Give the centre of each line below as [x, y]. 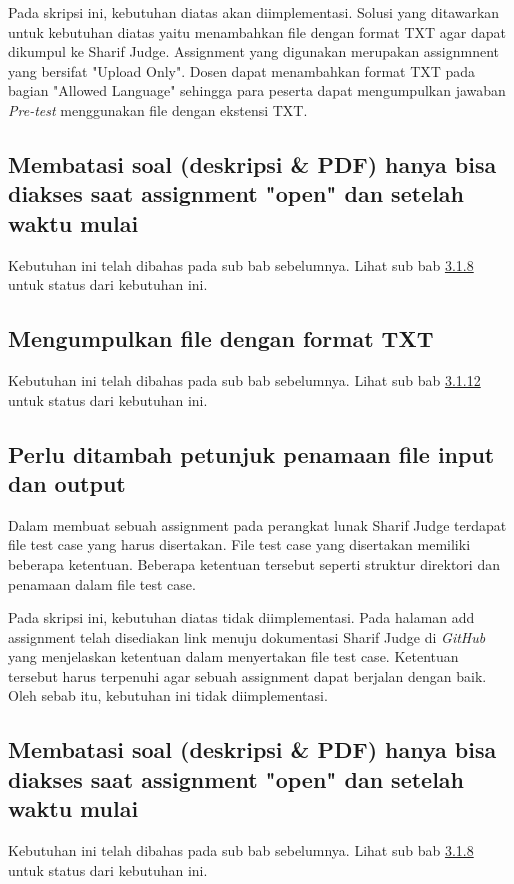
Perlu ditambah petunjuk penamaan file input [251, 453]
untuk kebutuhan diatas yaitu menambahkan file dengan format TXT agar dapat [257, 31]
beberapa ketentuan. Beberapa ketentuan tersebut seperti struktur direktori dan [254, 563]
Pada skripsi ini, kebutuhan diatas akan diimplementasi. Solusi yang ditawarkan [254, 12]
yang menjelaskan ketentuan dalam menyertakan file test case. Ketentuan [233, 656]
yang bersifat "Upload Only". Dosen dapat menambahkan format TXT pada [242, 70]
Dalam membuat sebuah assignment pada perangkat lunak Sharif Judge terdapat [257, 524]
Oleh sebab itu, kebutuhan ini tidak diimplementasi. [168, 695]
